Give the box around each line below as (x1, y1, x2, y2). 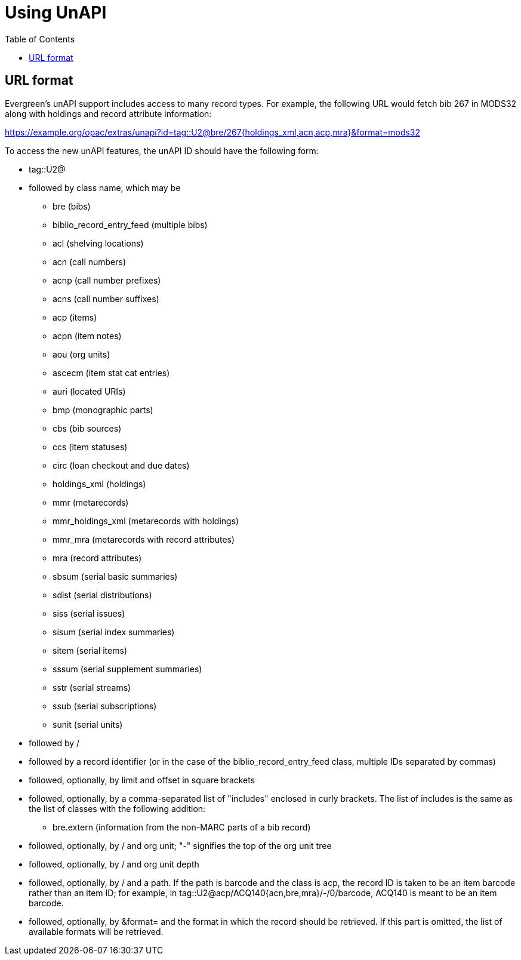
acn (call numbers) (53, 256, 127, 267)
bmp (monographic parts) (53, 404, 153, 415)
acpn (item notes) (53, 330, 122, 341)
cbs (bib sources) (53, 423, 122, 433)
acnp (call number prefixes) (53, 275, 161, 285)
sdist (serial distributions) (53, 589, 152, 600)
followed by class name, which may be (29, 182, 181, 193)
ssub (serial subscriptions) (53, 700, 157, 711)
